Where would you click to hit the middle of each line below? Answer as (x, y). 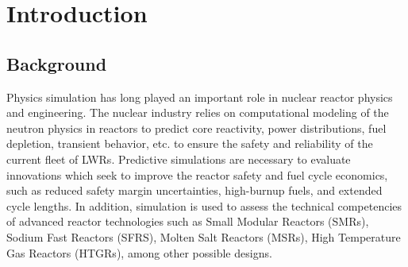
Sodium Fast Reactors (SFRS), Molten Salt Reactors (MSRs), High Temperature (204, 236)
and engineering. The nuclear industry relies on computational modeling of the (198, 112)
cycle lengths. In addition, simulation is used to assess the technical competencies (204, 205)
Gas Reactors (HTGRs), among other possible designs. (139, 252)
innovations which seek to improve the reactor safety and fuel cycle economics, (197, 174)
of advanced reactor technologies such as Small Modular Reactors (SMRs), (188, 221)
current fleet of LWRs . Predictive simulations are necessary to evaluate (179, 159)
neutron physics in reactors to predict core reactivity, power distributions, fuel (196, 128)
